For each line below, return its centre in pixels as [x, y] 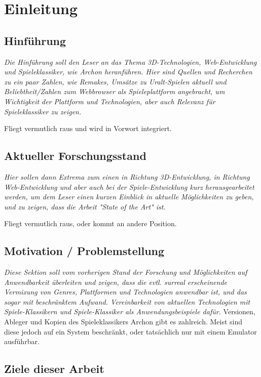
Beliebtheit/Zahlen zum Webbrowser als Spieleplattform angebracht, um [115, 91]
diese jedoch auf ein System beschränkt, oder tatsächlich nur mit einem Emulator [130, 331]
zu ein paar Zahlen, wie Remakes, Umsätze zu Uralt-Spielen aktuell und [115, 81]
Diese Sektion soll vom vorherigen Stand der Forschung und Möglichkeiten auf [126, 272]
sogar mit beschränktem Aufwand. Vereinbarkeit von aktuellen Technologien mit [127, 301]
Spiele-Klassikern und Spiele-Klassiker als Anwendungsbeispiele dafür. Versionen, [130, 311]
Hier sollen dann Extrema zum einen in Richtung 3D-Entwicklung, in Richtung [127, 176]
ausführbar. [22, 341]
